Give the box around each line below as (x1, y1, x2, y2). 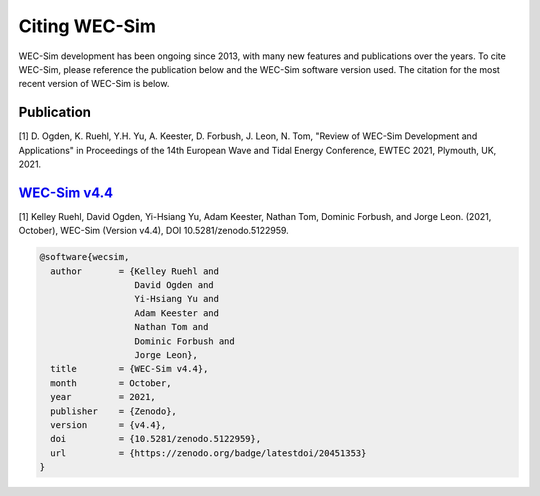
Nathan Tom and (134, 321, 209, 333)
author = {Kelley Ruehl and (50, 265, 220, 277)
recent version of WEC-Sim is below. (18, 78, 170, 90)
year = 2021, (50, 391, 157, 403)
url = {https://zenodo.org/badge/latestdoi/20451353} (50, 447, 367, 459)
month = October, (50, 377, 172, 389)
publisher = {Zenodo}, (50, 405, 177, 417)
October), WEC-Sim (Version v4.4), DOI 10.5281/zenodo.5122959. (18, 225, 289, 237)
